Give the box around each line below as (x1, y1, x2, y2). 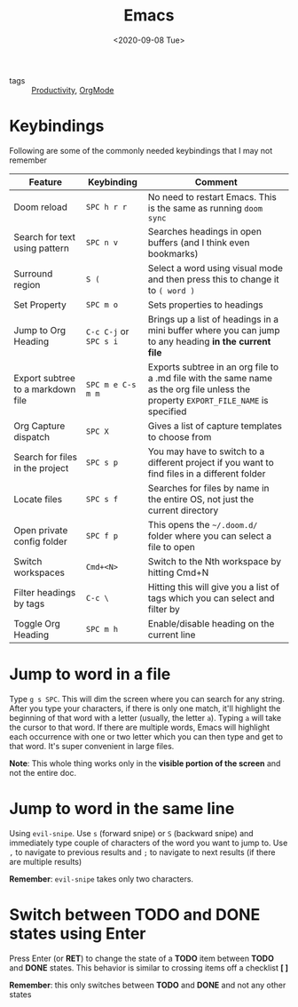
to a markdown (13, 383, 76, 396)
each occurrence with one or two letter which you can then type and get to (9, 731, 284, 742)
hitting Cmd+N (147, 566, 209, 579)
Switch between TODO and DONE (9, 904, 261, 924)
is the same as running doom (147, 202, 263, 214)
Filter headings (13, 586, 76, 598)
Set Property (13, 299, 67, 311)
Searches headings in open (147, 225, 262, 237)
